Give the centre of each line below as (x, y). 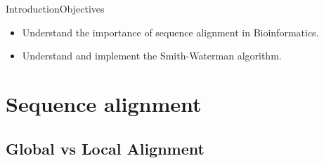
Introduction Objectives (55, 8)
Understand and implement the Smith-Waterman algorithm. (152, 56)
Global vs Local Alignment (105, 148)
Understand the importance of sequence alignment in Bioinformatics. (170, 32)
